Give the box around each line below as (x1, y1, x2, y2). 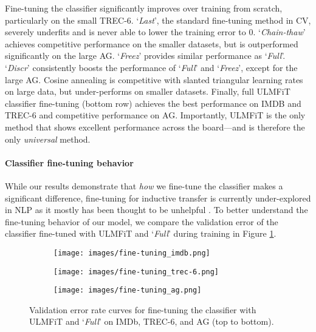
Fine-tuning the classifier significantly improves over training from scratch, (5, 2, 283, 14)
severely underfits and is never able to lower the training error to (5, 25, 246, 38)
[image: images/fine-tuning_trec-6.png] (53, 267, 219, 276)
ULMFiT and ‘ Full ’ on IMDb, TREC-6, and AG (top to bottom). (29, 315, 274, 328)
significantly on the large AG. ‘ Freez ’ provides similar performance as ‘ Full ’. (5, 49, 286, 62)
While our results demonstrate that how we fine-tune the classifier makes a (5, 179, 283, 192)
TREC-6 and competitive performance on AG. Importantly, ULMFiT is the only (5, 109, 306, 121)
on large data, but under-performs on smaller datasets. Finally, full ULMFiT (5, 85, 290, 98)
